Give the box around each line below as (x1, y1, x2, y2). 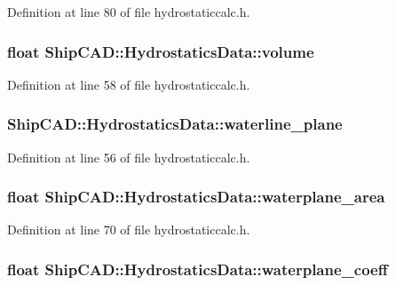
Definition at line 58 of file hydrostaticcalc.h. (7, 75, 250, 93)
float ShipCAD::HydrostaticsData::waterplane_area (7, 186, 385, 208)
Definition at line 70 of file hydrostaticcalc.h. (7, 220, 250, 239)
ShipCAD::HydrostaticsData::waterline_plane (7, 113, 343, 135)
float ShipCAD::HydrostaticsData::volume (7, 40, 314, 62)
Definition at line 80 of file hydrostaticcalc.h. (7, 3, 250, 20)
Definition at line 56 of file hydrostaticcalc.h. (7, 147, 250, 166)
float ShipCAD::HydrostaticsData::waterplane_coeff (7, 257, 388, 280)
